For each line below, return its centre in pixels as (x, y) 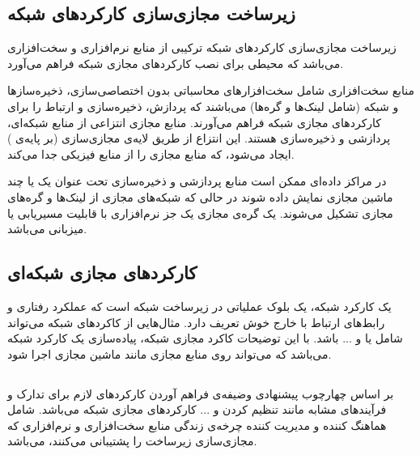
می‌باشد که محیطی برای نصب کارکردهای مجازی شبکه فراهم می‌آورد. (176, 63)
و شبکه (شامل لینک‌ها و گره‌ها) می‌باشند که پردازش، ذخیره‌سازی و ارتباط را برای (203, 106)
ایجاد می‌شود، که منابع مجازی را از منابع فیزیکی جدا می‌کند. (151, 153)
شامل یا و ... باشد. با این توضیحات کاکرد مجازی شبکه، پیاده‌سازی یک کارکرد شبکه (205, 338)
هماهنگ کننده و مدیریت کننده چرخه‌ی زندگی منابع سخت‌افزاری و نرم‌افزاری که (197, 425)
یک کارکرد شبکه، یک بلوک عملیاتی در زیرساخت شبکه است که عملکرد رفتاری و (199, 306)
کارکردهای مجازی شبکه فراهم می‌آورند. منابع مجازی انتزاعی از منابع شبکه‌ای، (195, 122)
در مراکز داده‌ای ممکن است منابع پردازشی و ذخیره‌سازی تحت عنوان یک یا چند (197, 181)
